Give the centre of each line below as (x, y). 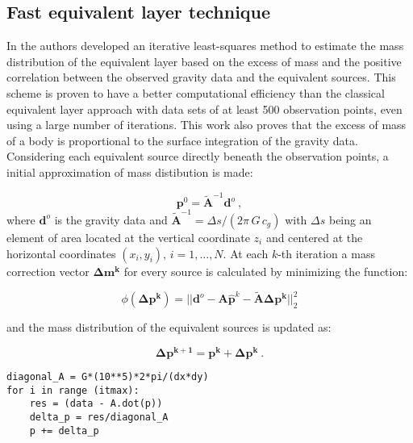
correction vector (48, 271)
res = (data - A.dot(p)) (96, 404)
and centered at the (314, 237)
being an (350, 219)
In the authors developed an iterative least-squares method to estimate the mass (205, 46)
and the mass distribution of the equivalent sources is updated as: (169, 327)
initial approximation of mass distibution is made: (130, 171)
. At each (246, 253)
